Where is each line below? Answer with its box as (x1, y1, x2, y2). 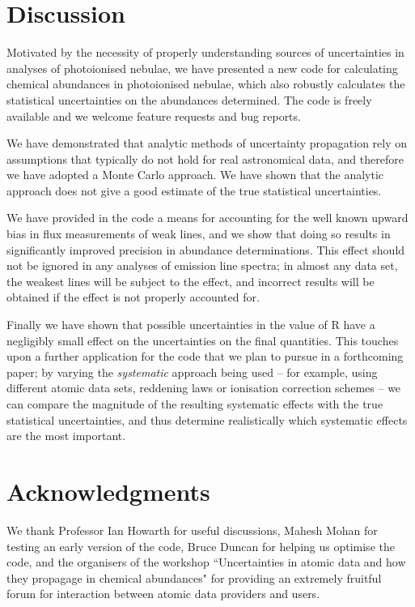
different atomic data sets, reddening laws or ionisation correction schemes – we (6, 379, 401, 396)
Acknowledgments (6, 474, 210, 507)
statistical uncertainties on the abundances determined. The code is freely (6, 91, 372, 108)
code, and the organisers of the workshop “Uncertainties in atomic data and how (6, 554, 406, 571)
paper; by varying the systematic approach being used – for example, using (6, 363, 378, 380)
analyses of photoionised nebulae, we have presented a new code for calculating (6, 59, 398, 76)
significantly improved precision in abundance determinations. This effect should (6, 241, 405, 258)
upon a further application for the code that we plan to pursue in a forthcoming (6, 348, 404, 365)
